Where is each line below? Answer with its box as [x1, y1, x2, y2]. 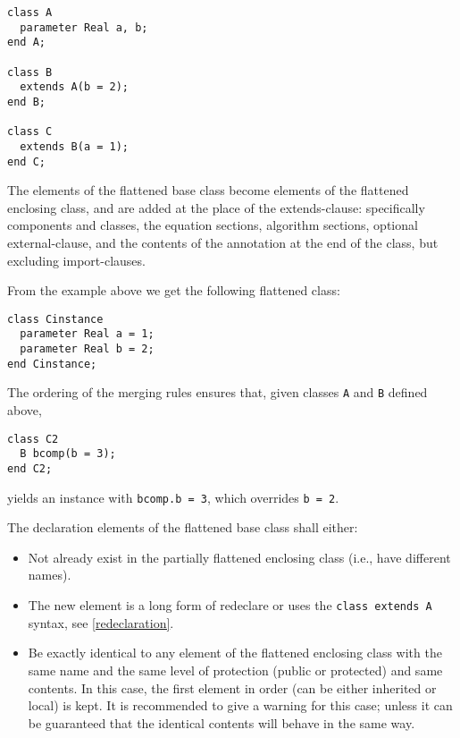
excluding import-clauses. [7, 250, 146, 269]
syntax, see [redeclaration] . [28, 613, 174, 632]
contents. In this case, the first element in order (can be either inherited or [28, 678, 437, 697]
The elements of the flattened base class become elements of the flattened [7, 181, 409, 199]
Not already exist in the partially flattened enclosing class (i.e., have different [28, 547, 451, 566]
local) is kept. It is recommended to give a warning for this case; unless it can [28, 696, 453, 715]
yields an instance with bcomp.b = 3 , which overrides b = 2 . [7, 488, 339, 506]
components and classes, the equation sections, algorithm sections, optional [7, 216, 418, 234]
